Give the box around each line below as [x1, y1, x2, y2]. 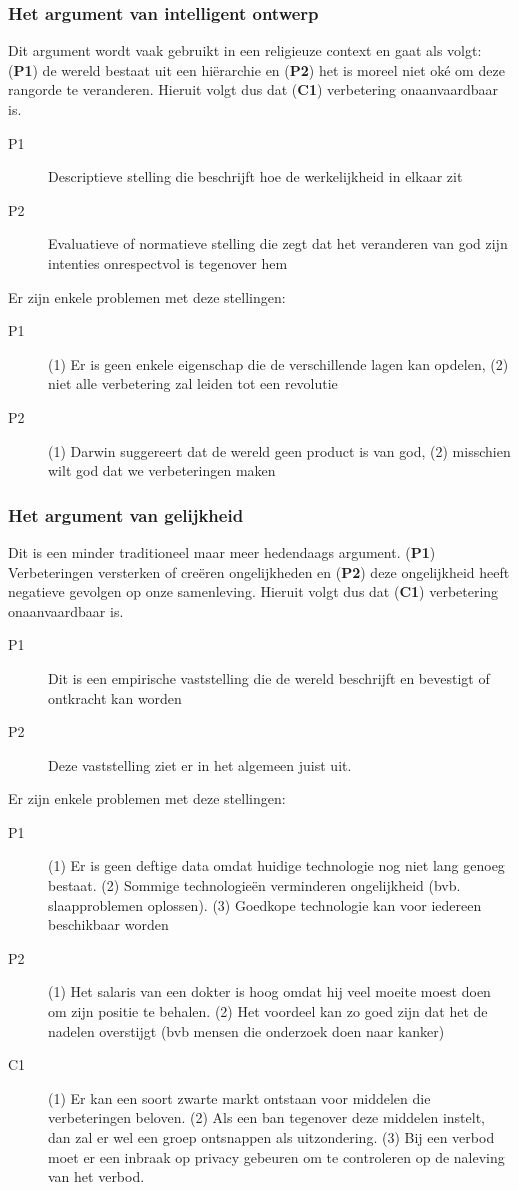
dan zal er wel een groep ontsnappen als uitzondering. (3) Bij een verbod [48, 1127, 495, 1147]
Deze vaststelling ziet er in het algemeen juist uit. [48, 754, 352, 775]
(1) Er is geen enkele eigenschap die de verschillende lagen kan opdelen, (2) [48, 353, 509, 374]
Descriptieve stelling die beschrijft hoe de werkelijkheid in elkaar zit [48, 166, 463, 187]
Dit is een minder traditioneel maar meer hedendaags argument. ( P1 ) [8, 541, 436, 562]
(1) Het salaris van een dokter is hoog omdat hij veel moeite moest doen [48, 981, 491, 1002]
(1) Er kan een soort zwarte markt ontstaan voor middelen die [48, 1087, 431, 1108]
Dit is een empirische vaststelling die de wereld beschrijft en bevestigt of [48, 667, 490, 688]
